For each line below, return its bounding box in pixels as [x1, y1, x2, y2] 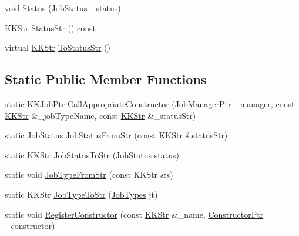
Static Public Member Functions [5, 70, 207, 88]
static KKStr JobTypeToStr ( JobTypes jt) [5, 188, 158, 200]
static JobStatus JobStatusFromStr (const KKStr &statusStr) [5, 129, 228, 141]
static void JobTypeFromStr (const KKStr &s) [5, 168, 173, 181]
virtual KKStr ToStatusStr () [5, 41, 110, 54]
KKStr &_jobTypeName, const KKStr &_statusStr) [5, 109, 196, 121]
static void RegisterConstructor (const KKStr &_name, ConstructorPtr [5, 208, 264, 220]
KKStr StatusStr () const [5, 21, 96, 34]
